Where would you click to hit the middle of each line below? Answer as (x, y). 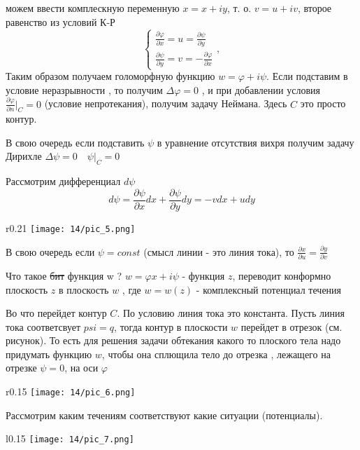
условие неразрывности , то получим (84, 89)
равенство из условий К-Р (60, 21)
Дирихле (24, 156)
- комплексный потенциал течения (269, 289)
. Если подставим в (307, 76)
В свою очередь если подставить (75, 142)
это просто (323, 103)
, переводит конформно (282, 275)
